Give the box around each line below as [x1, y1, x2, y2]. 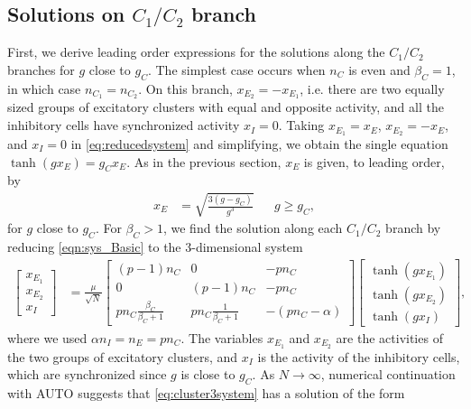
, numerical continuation [320, 365, 456, 384]
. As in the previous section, [126, 152, 282, 171]
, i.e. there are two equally [300, 79, 445, 98]
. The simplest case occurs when [147, 60, 326, 79]
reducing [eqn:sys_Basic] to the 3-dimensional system [7, 237, 303, 256]
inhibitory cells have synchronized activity [7, 116, 240, 135]
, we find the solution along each [162, 218, 343, 237]
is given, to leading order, [303, 152, 445, 171]
